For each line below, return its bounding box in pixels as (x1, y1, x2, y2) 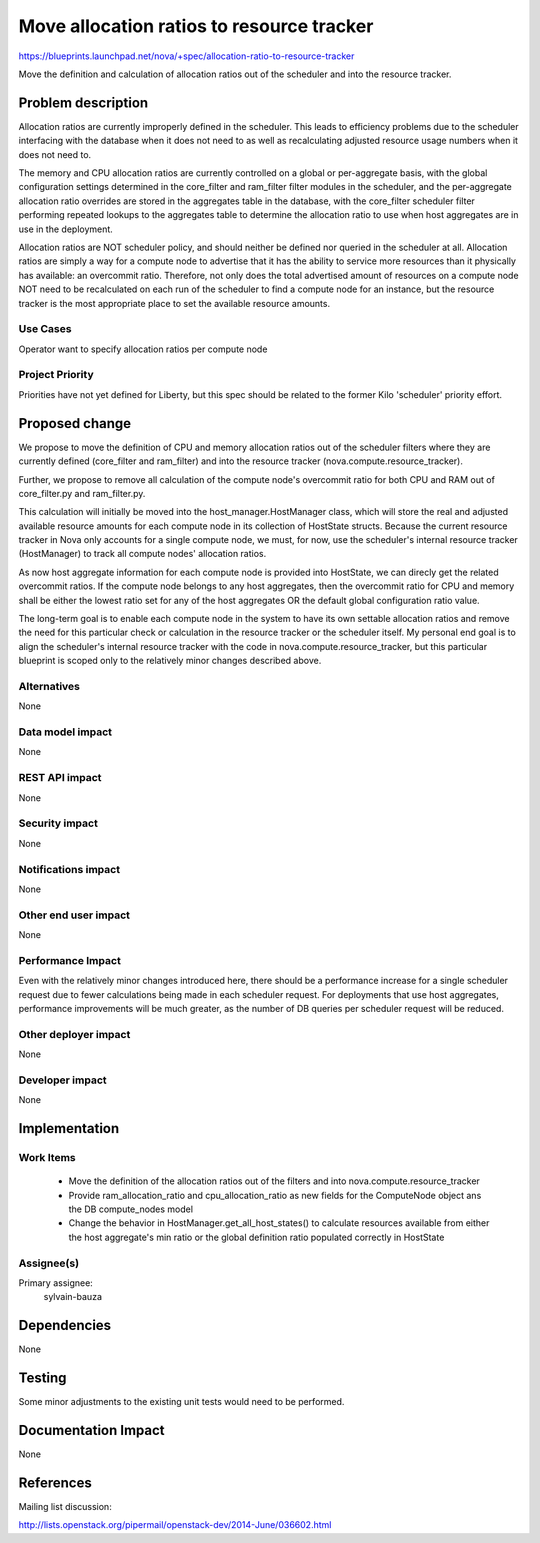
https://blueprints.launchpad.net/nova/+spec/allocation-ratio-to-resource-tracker (18, 50, 355, 62)
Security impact (18, 816, 99, 830)
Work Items (18, 1151, 76, 1165)
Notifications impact (18, 862, 120, 876)
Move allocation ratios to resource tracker (18, 15, 374, 37)
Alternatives (18, 679, 80, 693)
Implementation (18, 1120, 120, 1137)
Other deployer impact (18, 1027, 131, 1041)
